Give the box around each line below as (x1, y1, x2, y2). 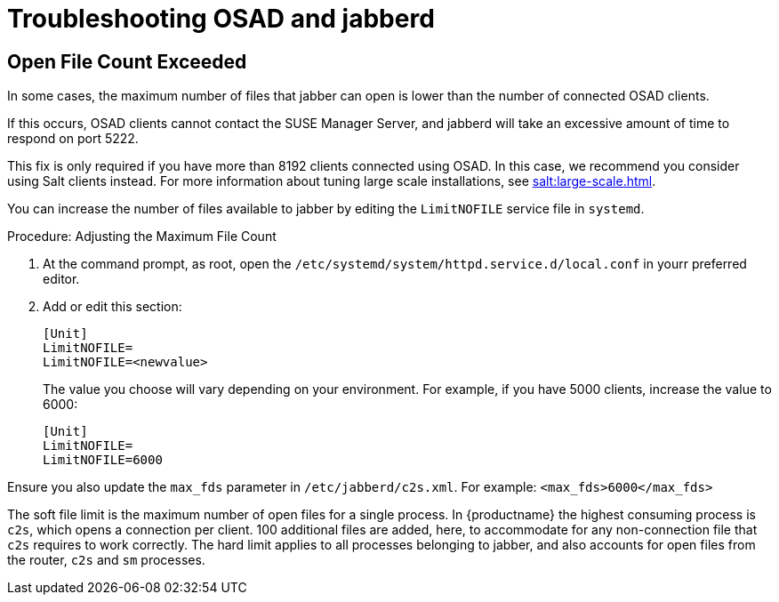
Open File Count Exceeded (7, 50, 247, 73)
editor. (43, 271, 80, 287)
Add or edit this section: (43, 299, 182, 315)
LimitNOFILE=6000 (43, 453, 163, 468)
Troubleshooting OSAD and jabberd (7, 4, 435, 34)
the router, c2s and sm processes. (7, 552, 205, 568)
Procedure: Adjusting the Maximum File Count (7, 229, 277, 245)
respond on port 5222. (7, 131, 139, 147)
